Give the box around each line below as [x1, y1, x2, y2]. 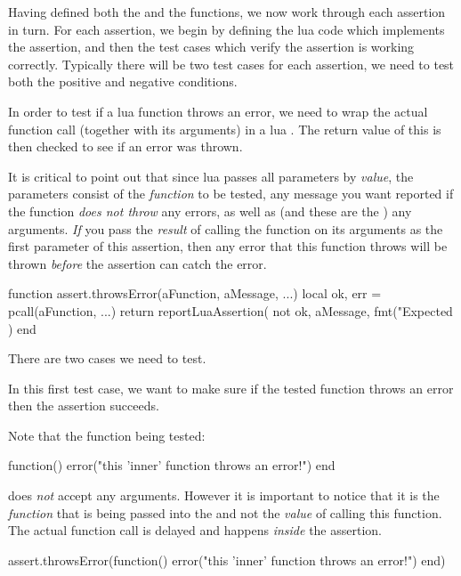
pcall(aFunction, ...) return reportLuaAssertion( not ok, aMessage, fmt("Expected [8, 301, 453, 320]
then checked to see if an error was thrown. [8, 137, 243, 156]
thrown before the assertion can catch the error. [8, 254, 267, 272]
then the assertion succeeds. [8, 396, 159, 415]
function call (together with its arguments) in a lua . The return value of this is [8, 119, 441, 138]
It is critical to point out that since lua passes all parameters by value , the [8, 166, 414, 185]
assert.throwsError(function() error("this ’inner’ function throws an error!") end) [8, 550, 446, 569]
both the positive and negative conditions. [8, 72, 238, 91]
